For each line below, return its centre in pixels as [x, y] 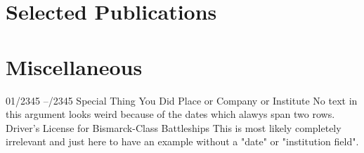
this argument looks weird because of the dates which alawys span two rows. [170, 114]
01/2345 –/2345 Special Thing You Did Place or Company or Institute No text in [182, 100]
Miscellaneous [74, 66]
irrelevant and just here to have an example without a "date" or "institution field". [182, 141]
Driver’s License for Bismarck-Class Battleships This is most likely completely [174, 127]
